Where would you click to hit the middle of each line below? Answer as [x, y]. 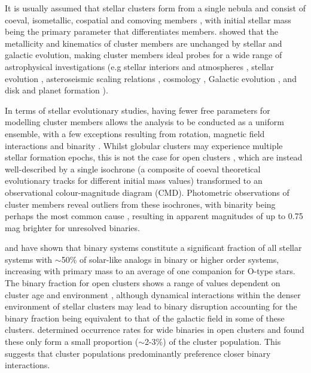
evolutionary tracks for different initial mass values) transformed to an [134, 181]
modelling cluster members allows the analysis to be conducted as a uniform [144, 122]
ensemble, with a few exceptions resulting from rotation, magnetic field [135, 133]
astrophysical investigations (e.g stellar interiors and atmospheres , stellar [139, 66]
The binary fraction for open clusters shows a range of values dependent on [143, 283]
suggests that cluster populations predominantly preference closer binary [138, 353]
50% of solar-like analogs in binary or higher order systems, [170, 259]
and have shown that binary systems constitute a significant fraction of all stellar [153, 248]
